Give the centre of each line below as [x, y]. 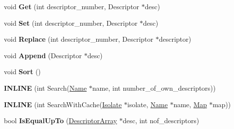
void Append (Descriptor [43, 55]
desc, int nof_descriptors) [161, 121]
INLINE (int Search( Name [45, 88]
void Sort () [22, 72]
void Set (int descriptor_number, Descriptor [71, 23]
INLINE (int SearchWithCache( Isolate [63, 104]
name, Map [190, 104]
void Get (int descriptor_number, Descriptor [72, 6]
